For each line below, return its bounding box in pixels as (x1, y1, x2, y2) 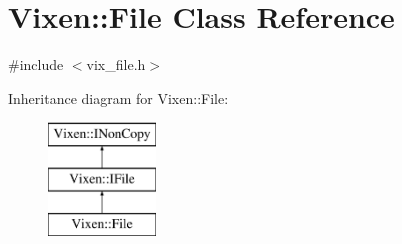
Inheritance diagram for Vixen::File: (8, 87, 229, 108)
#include (8, 54, 64, 75)
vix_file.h (86, 54, 146, 75)
